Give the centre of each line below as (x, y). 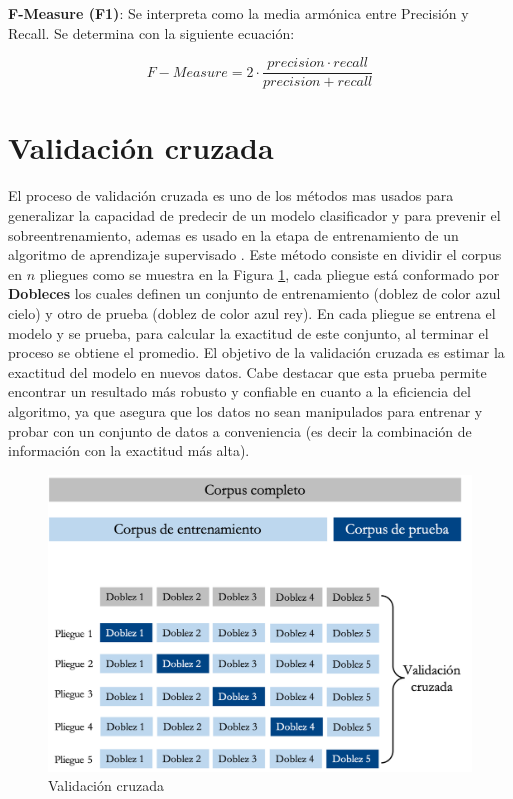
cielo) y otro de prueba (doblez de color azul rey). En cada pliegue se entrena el (252, 312)
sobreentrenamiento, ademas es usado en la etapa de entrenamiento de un (233, 234)
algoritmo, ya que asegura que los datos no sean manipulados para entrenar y (245, 410)
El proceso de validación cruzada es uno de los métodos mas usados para (231, 195)
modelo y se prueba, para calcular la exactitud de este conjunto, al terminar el (248, 332)
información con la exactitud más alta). (129, 450)
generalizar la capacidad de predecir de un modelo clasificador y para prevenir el (254, 214)
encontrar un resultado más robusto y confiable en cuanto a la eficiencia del (239, 391)
